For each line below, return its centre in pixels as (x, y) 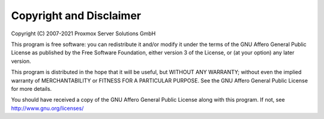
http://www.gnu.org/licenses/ (47, 108)
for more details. (31, 89)
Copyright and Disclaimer (76, 16)
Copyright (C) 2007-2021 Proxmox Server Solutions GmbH (83, 33)
